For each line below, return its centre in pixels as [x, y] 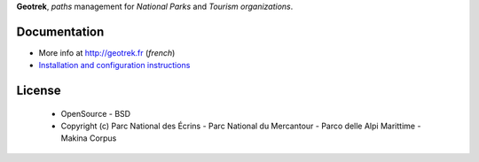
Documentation [60, 31]
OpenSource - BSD [96, 113]
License [39, 91]
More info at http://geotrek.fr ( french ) [107, 52]
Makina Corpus [89, 138]
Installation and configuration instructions [114, 66]
